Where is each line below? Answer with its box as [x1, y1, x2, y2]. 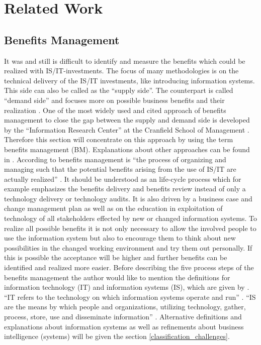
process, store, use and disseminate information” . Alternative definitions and [4, 311, 242, 322]
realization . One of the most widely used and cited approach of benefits [4, 104, 226, 115]
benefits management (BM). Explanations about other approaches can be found [4, 144, 250, 154]
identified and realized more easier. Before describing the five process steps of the [4, 262, 254, 273]
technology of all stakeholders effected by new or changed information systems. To [4, 213, 257, 223]
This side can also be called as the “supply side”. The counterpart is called [4, 85, 233, 95]
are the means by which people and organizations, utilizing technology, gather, [4, 301, 246, 312]
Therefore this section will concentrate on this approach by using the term [4, 134, 233, 145]
